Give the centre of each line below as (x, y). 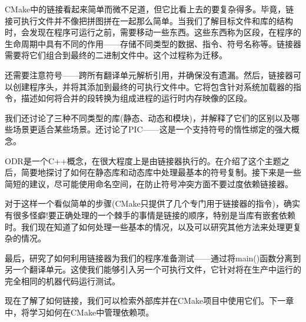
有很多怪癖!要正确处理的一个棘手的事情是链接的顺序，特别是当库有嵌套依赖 (150, 215)
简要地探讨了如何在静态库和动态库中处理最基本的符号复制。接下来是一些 (161, 172)
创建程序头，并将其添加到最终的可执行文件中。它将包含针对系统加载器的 (153, 86)
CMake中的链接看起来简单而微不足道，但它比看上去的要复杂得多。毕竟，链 (149, 9)
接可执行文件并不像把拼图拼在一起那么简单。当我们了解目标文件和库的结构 (149, 20)
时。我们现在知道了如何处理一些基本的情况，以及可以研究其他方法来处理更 (149, 226)
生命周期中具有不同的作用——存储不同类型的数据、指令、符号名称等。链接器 (153, 43)
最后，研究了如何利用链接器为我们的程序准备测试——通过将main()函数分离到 (153, 258)
